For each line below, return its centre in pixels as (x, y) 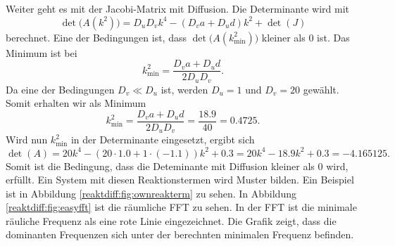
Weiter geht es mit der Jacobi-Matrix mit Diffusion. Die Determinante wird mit (177, 8)
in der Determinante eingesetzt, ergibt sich (163, 140)
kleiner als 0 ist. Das (306, 37)
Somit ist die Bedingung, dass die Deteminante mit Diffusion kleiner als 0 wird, (177, 166)
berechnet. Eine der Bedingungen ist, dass (96, 37)
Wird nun (27, 140)
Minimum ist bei (42, 52)
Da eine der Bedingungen (60, 89)
